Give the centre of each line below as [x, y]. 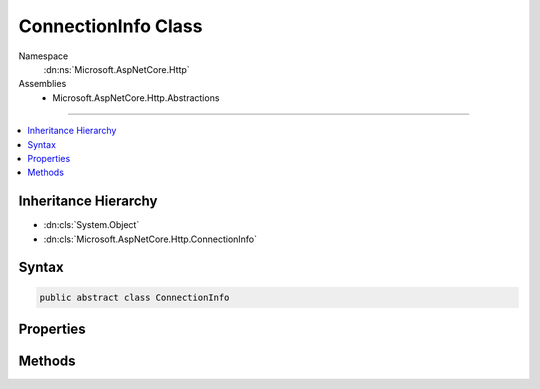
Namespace [43, 56]
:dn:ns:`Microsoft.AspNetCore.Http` [116, 69]
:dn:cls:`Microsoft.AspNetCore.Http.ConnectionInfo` [150, 239]
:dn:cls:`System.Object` [91, 225]
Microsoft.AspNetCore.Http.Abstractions [136, 97]
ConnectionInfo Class [110, 26]
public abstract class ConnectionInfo [134, 297]
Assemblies [42, 84]
